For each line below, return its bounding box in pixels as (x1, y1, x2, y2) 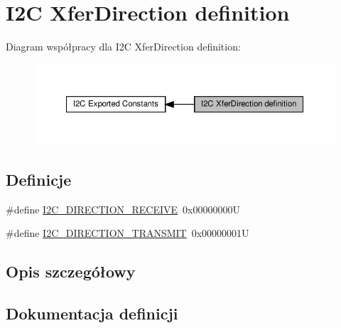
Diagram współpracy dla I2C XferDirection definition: (6, 39, 241, 54)
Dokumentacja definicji (6, 302, 178, 324)
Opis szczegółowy (6, 260, 136, 282)
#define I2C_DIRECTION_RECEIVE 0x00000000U (6, 201, 240, 216)
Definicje (6, 169, 72, 191)
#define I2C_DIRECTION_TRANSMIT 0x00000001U (6, 226, 249, 240)
